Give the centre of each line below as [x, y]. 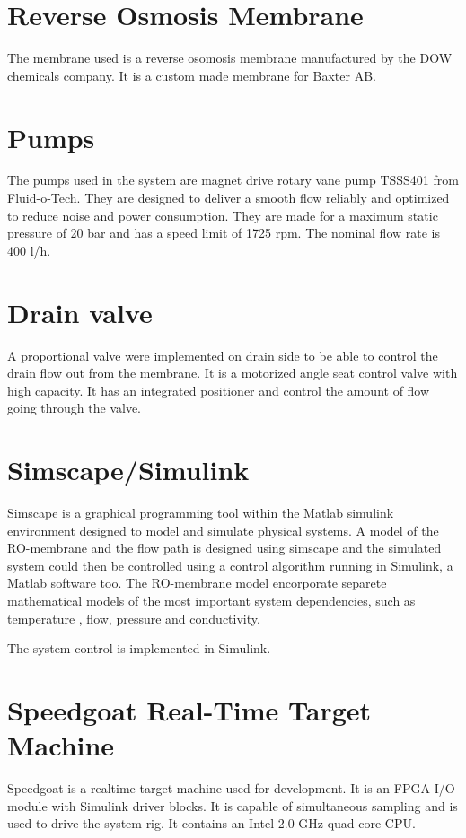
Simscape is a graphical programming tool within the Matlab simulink [201, 513]
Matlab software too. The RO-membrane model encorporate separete [197, 583]
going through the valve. [75, 408]
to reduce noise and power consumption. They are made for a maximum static [223, 215]
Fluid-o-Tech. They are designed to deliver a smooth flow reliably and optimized [229, 198]
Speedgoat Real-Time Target [189, 709]
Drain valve [80, 312]
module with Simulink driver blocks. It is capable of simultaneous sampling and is [233, 805]
